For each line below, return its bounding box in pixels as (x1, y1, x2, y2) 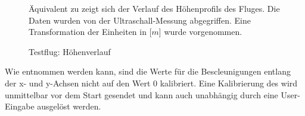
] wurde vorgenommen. (158, 25, 242, 38)
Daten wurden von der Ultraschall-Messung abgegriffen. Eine (29, 14, 251, 26)
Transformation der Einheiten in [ (29, 25, 152, 38)
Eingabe (5, 100, 35, 112)
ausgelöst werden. (37, 100, 101, 112)
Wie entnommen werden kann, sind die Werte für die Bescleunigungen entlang (5, 65, 291, 78)
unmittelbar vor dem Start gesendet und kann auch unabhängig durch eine (5, 88, 278, 101)
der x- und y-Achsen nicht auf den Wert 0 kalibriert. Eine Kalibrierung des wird (5, 76, 298, 89)
